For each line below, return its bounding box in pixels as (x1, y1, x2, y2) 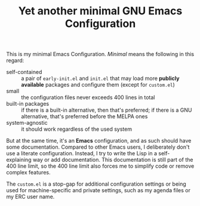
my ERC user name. (6, 193, 55, 201)
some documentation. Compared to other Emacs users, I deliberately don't (6, 143, 190, 150)
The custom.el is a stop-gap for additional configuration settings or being (6, 180, 186, 187)
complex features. (6, 169, 51, 176)
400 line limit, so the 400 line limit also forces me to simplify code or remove (6, 162, 195, 170)
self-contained (6, 69, 42, 76)
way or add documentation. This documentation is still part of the (32, 156, 193, 164)
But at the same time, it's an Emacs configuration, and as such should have (6, 137, 192, 144)
